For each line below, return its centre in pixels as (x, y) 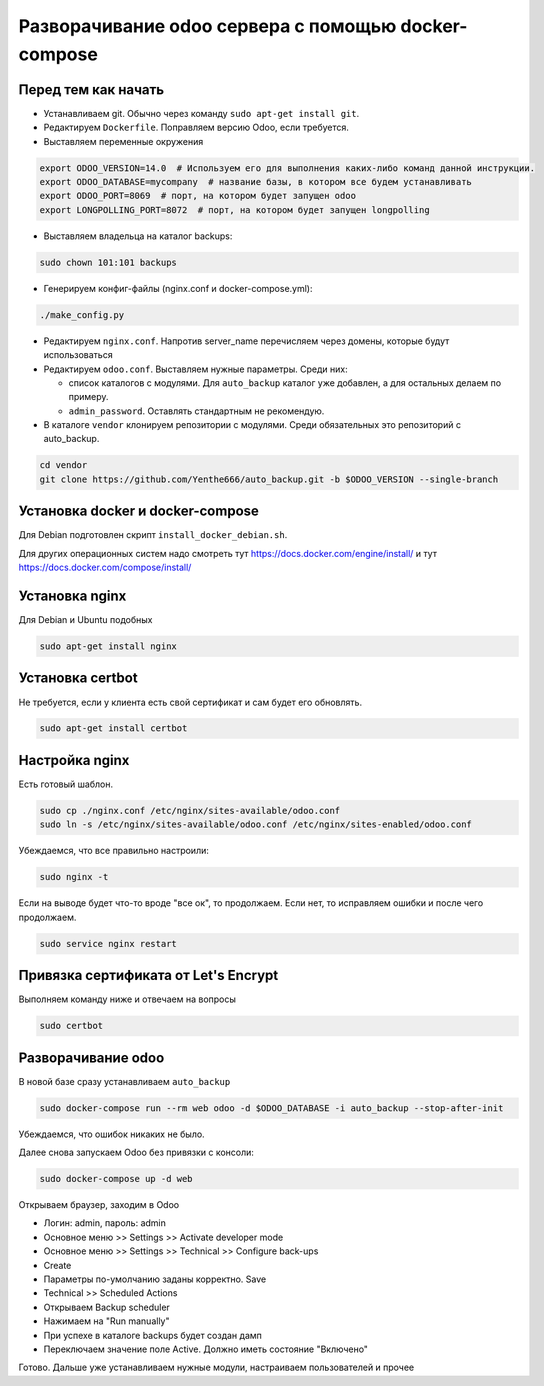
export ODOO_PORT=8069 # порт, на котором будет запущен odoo (198, 196)
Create (57, 1265)
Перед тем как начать (91, 89)
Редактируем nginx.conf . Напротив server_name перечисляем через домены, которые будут (246, 341)
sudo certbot (71, 1026)
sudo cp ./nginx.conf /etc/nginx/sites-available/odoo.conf (190, 810)
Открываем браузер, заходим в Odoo (99, 1204)
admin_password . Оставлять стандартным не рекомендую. (196, 411)
